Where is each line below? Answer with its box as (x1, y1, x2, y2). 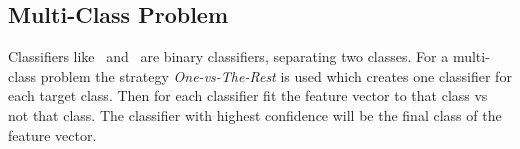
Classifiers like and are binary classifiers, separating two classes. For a (8, 46, 449, 67)
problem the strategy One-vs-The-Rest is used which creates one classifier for (40, 65, 512, 86)
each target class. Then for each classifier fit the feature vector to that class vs (8, 85, 488, 106)
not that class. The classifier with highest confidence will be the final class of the (8, 104, 502, 125)
